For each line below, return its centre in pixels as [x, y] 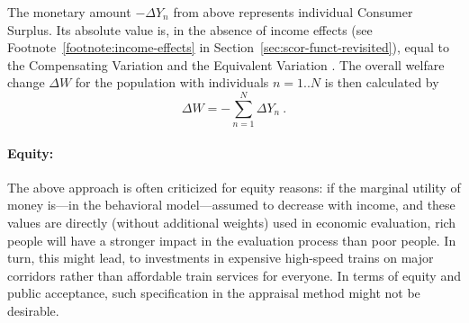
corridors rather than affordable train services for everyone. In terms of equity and [234, 275]
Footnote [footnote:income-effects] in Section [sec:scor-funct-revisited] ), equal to [228, 47]
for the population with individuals [172, 82]
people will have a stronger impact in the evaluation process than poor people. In [232, 240]
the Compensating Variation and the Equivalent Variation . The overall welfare [226, 64]
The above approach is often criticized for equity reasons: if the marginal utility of [234, 187]
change [26, 82]
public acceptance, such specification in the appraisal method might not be [214, 293]
